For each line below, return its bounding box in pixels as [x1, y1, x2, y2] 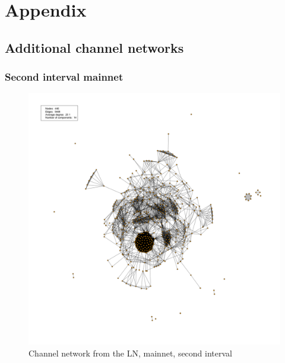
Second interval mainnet [5, 69, 123, 84]
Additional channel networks [5, 38, 184, 56]
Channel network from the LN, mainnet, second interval [28, 346, 232, 359]
